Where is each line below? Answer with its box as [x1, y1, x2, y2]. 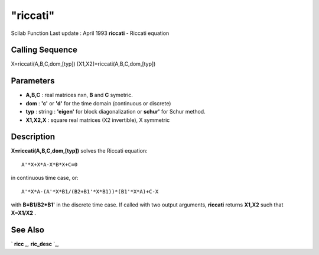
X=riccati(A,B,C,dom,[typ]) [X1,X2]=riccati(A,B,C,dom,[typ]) [11, 60, 156, 67]
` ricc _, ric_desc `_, [11, 240, 59, 248]
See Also [11, 225, 44, 235]
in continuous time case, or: [11, 175, 79, 182]
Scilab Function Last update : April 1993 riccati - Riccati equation [11, 30, 170, 37]
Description [11, 132, 56, 142]
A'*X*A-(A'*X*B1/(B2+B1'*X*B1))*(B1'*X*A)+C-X [21, 188, 159, 195]
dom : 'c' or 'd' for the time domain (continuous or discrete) [25, 99, 171, 106]
